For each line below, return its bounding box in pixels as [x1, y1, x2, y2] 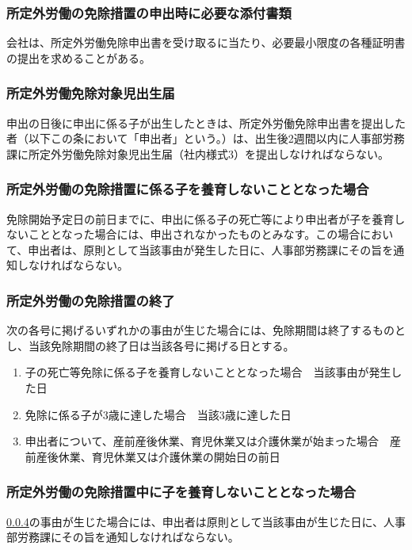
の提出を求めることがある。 [6, 49, 151, 66]
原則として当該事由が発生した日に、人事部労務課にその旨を [83, 241, 394, 258]
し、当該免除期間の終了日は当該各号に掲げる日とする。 [6, 337, 295, 353]
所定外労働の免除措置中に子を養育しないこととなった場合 [6, 482, 357, 502]
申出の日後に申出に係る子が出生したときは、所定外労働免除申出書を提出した [6, 114, 406, 131]
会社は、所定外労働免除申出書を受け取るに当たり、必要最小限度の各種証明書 [6, 34, 406, 51]
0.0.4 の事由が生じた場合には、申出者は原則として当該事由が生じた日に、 [6, 513, 383, 529]
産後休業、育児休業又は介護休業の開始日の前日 [36, 448, 280, 464]
